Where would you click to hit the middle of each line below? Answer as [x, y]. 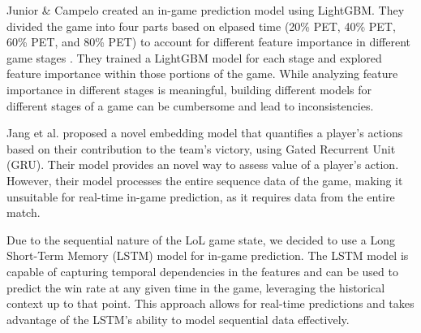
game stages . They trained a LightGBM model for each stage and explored [194, 57]
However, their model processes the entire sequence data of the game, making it [205, 180]
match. [24, 212]
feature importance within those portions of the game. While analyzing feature [202, 74]
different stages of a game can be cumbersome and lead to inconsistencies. [190, 105]
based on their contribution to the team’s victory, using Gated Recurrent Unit [201, 148]
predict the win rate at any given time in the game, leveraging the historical [196, 287]
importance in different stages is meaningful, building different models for [189, 89]
